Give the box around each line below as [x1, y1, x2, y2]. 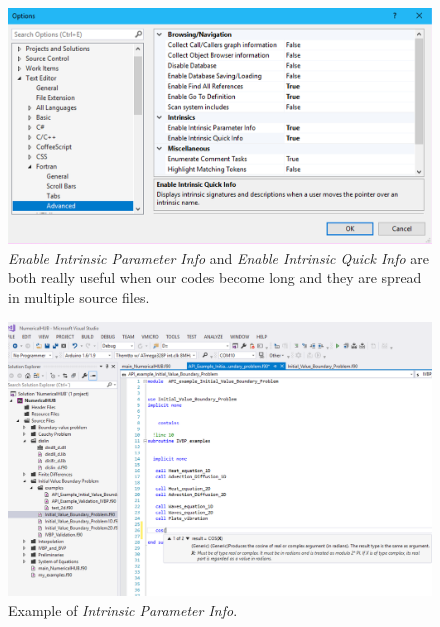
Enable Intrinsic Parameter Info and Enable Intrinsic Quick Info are [8, 247, 429, 268]
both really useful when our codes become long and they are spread [8, 267, 422, 288]
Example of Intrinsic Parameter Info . [8, 599, 238, 620]
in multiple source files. [8, 287, 150, 308]
